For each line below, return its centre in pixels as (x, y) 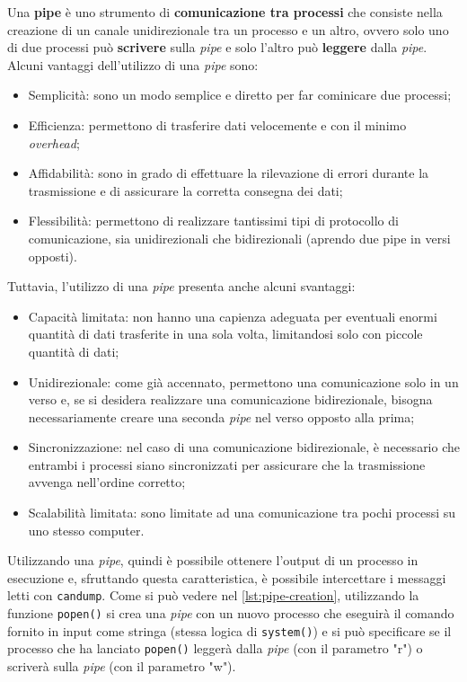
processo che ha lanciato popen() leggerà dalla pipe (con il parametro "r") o (215, 648)
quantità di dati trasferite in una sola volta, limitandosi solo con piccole (225, 334)
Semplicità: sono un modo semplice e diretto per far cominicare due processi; (240, 95)
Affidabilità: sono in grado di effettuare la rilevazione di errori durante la (229, 173)
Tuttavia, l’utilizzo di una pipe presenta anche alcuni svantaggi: (181, 286)
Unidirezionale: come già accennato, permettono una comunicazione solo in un (243, 381)
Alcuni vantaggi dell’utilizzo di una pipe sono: (133, 64)
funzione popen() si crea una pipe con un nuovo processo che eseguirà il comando (231, 613)
